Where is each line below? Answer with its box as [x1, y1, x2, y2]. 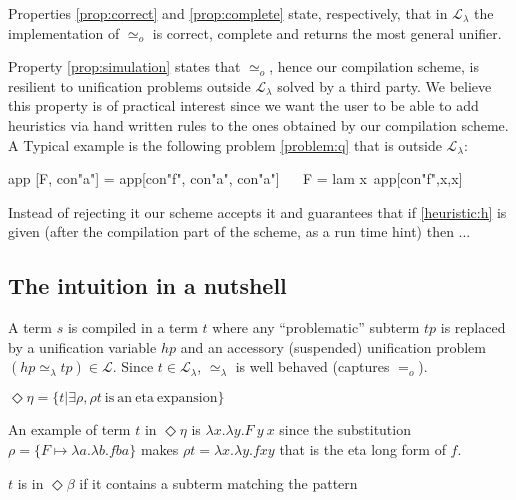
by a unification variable [8, 336, 157, 357]
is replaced [440, 317, 506, 338]
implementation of [8, 22, 120, 43]
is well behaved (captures [235, 356, 390, 377]
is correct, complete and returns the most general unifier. [152, 22, 502, 43]
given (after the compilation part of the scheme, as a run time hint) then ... [8, 221, 471, 242]
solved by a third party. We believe [277, 75, 492, 96]
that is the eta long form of [279, 438, 446, 459]
